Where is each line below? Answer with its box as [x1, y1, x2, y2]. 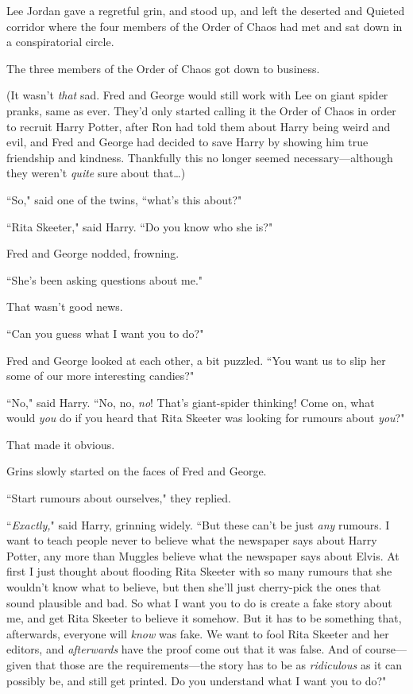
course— [365, 641, 407, 657]
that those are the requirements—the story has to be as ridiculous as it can [35, 657, 403, 673]
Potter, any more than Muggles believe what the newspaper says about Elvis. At [6, 547, 399, 564]
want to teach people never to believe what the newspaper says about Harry [6, 532, 377, 549]
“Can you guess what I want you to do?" [6, 324, 204, 341]
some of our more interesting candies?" [6, 367, 195, 384]
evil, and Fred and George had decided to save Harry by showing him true [6, 134, 369, 150]
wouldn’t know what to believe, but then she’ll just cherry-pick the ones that [6, 579, 381, 595]
